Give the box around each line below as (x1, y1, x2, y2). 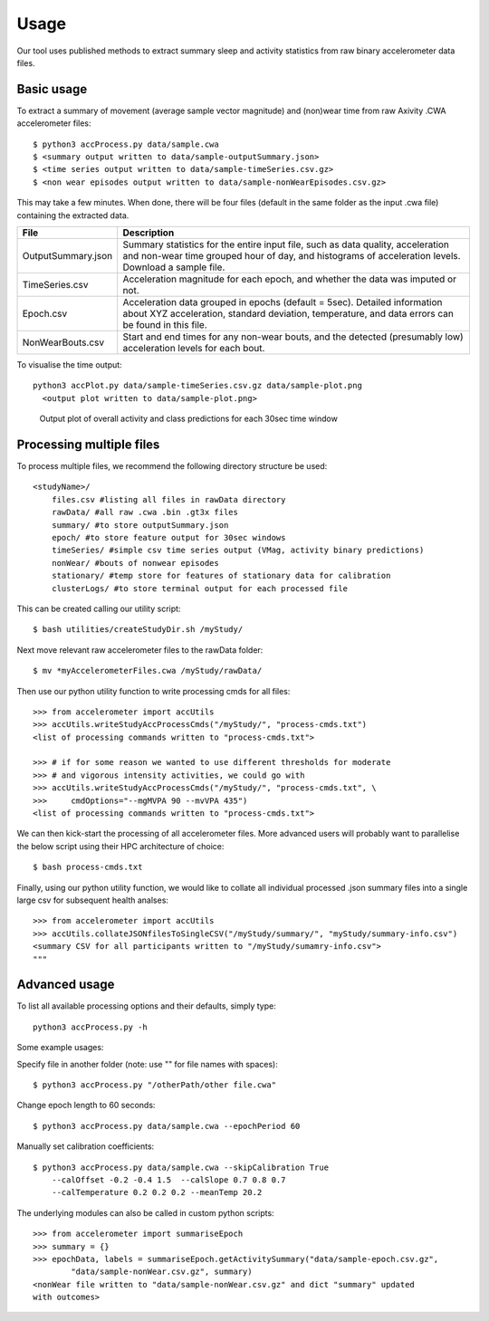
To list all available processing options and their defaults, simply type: (16, 1000, 276, 1011)
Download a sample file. (122, 261, 225, 273)
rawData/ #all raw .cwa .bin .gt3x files (51, 507, 239, 518)
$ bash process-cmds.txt (33, 862, 143, 873)
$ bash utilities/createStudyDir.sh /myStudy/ (33, 625, 244, 635)
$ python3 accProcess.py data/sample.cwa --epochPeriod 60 (33, 1121, 301, 1131)
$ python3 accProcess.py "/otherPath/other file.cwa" (33, 1080, 276, 1090)
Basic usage (16, 81, 88, 97)
